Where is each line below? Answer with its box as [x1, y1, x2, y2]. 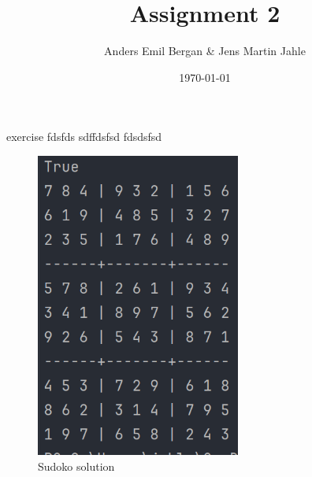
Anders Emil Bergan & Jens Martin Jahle [104, 43, 306, 59]
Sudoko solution [38, 457, 115, 474]
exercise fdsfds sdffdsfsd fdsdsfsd [6, 128, 162, 145]
